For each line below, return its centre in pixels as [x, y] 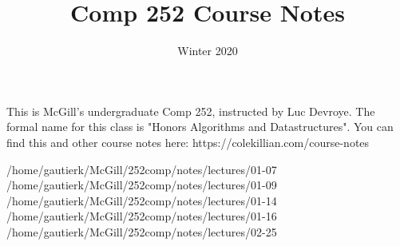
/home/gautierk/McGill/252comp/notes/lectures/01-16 [142, 216]
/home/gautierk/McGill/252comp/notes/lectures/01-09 [142, 185]
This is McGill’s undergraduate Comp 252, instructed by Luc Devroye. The [191, 111]
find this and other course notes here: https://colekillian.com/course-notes [188, 142]
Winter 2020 [208, 51]
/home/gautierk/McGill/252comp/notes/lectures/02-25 [142, 231]
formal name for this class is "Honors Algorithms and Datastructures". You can [200, 127]
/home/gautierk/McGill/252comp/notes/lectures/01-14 [142, 200]
